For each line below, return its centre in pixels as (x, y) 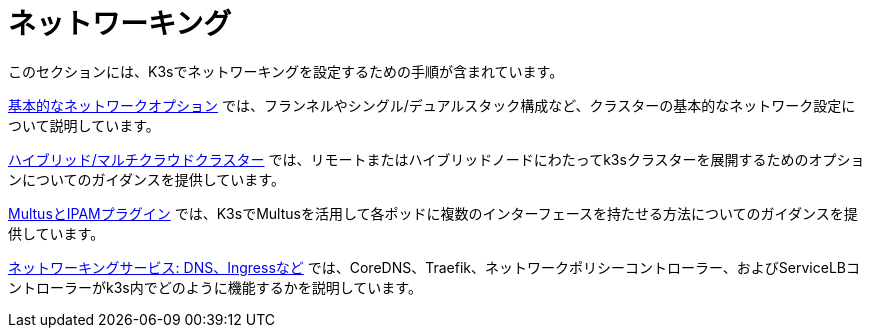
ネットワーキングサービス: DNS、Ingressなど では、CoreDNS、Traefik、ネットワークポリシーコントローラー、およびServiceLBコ (434, 267)
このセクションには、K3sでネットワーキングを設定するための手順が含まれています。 (286, 71)
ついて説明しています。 (84, 125)
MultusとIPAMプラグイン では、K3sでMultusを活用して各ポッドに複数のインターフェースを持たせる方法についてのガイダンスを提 (433, 213)
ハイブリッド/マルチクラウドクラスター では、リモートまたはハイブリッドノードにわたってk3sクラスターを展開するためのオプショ (436, 159)
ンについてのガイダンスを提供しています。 (146, 179)
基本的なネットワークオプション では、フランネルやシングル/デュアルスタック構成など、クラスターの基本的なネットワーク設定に (432, 105)
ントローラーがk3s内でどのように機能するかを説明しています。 (215, 287)
